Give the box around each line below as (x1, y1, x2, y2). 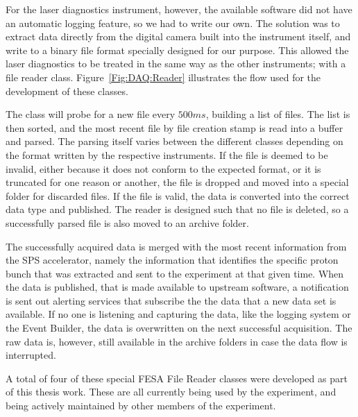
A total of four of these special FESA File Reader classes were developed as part (6, 371, 348, 385)
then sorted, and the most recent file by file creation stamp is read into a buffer (6, 120, 343, 135)
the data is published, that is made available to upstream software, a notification (6, 280, 349, 294)
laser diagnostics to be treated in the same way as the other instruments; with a (6, 56, 346, 71)
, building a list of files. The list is (205, 107, 350, 121)
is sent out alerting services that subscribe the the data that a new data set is (6, 293, 336, 307)
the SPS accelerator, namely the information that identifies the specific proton (6, 253, 339, 267)
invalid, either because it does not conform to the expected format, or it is (6, 161, 321, 176)
